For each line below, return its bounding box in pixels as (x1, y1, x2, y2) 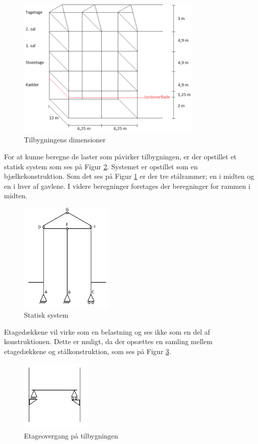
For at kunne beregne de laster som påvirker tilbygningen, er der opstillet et (4, 151, 237, 161)
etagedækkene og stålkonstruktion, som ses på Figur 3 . (4, 346, 171, 357)
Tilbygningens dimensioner (24, 134, 106, 145)
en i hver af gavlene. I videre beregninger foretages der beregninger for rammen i (4, 180, 251, 191)
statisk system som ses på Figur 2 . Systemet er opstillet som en (4, 161, 198, 171)
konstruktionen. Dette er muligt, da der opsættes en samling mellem (4, 336, 213, 347)
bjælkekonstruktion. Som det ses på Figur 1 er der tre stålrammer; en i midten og (4, 171, 254, 181)
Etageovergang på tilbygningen (24, 430, 118, 441)
